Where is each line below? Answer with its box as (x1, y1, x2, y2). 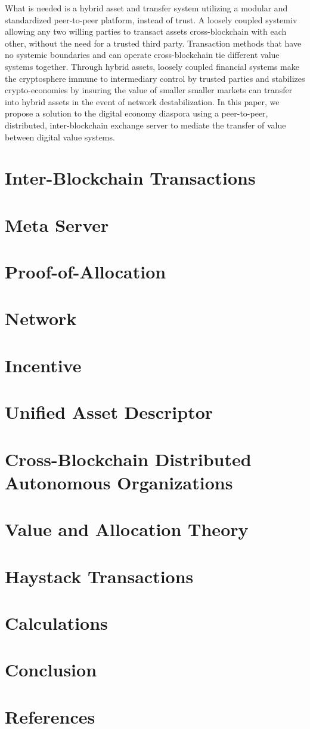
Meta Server (5, 212, 109, 237)
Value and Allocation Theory (5, 517, 249, 541)
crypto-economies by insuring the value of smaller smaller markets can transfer (5, 84, 293, 96)
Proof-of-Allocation (5, 259, 166, 284)
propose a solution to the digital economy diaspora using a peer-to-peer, (5, 107, 268, 120)
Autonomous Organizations (5, 470, 233, 494)
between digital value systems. (5, 130, 115, 143)
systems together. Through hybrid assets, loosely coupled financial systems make (5, 60, 299, 72)
